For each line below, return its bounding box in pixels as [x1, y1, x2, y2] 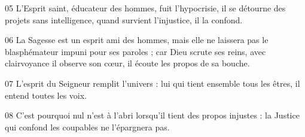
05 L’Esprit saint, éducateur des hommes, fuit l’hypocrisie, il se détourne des [5, 2, 286, 14]
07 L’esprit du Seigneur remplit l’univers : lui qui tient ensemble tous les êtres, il [5, 77, 300, 89]
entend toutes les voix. [5, 89, 87, 101]
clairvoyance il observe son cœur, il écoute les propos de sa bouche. [5, 57, 250, 69]
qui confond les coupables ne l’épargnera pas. [5, 120, 170, 133]
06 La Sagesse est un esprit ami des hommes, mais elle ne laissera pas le [5, 34, 269, 46]
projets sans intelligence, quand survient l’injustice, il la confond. [5, 13, 243, 26]
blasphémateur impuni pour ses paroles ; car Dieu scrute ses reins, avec [5, 45, 266, 57]
